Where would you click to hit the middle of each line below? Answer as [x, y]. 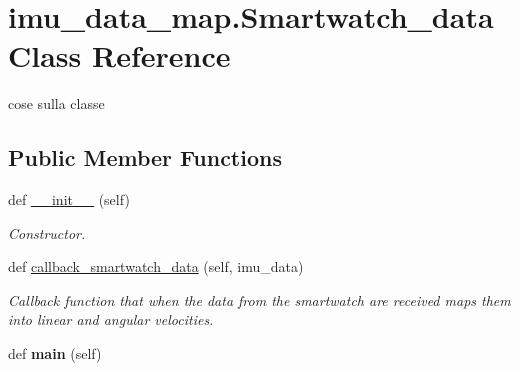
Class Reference [119, 55]
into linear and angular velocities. [111, 319]
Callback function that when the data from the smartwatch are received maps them [259, 299]
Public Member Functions [145, 157]
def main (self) [55, 353]
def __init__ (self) [69, 199]
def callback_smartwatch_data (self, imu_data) [156, 266]
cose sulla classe [56, 103]
